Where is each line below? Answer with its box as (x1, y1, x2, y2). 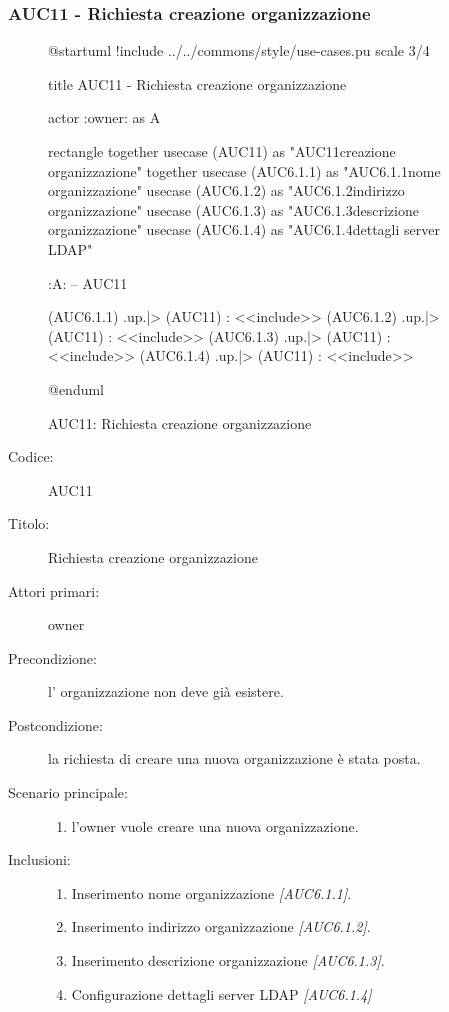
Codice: (8, 446, 54, 467)
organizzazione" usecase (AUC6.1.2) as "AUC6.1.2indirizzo (48, 180, 405, 201)
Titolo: (8, 513, 50, 534)
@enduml (48, 378, 105, 399)
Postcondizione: (8, 714, 103, 735)
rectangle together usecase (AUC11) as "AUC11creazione (48, 141, 396, 161)
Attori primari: (8, 580, 100, 601)
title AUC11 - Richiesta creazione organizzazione (48, 73, 347, 94)
